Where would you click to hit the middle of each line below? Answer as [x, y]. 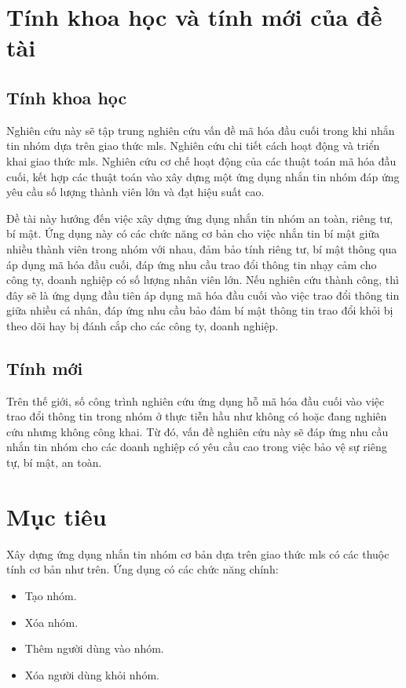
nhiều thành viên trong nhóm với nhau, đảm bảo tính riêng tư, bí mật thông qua [202, 248]
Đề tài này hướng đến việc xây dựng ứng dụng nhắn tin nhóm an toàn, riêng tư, [200, 218]
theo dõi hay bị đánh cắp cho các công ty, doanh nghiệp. [143, 325]
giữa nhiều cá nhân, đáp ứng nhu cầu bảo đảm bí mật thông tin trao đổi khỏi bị [200, 310]
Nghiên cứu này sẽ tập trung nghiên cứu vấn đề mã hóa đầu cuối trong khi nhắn [201, 130]
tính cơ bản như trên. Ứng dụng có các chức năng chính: [143, 569]
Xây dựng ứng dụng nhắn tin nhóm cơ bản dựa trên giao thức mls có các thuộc [198, 553]
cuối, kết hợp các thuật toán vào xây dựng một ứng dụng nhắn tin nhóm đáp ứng [203, 176]
